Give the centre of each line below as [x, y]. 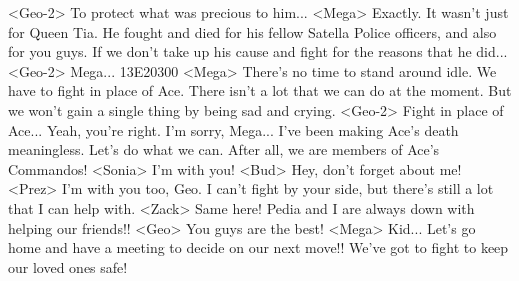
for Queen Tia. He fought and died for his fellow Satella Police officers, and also [252, 31]
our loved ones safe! [68, 266]
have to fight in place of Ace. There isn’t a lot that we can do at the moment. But [260, 90]
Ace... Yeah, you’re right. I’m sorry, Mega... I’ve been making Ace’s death [233, 129]
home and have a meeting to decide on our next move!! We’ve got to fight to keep [258, 247]
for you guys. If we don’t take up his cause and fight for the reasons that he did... [258, 51]
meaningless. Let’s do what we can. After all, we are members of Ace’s [224, 149]
